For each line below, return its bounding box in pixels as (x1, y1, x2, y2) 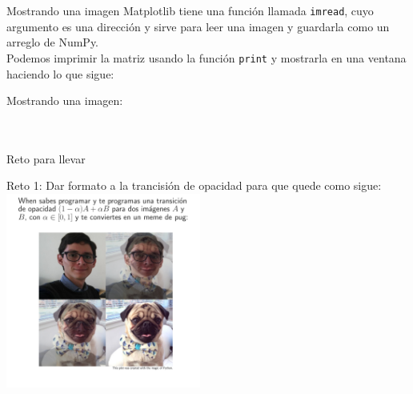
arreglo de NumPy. (6, 34, 99, 50)
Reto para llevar (6, 150, 86, 167)
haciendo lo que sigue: (6, 65, 114, 82)
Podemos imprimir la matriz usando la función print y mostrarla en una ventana (6, 49, 407, 66)
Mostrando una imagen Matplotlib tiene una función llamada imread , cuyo (6, 2, 374, 18)
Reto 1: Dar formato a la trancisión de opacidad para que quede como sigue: (6, 177, 382, 194)
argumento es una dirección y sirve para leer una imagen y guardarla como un (6, 18, 390, 34)
